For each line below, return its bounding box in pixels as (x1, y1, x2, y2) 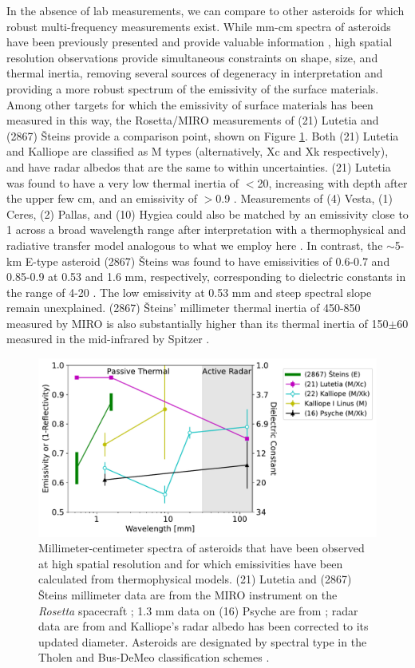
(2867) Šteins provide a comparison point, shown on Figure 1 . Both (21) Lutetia (6, 127, 399, 144)
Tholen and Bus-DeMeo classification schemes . (38, 649, 270, 666)
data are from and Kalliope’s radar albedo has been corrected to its (38, 618, 369, 634)
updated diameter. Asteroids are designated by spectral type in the (38, 633, 367, 650)
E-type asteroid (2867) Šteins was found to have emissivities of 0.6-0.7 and (25, 252, 390, 269)
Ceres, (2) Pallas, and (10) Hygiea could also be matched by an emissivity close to (6, 205, 409, 222)
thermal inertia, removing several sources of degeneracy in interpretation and (6, 65, 383, 81)
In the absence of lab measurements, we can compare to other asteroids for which (6, 2, 405, 18)
